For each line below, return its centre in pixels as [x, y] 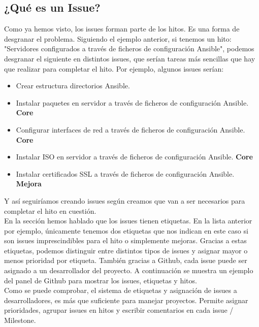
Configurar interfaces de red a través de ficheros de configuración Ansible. [131, 129]
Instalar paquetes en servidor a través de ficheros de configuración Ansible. [132, 102]
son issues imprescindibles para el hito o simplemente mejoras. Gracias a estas [125, 240]
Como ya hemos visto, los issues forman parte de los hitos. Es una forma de [122, 29]
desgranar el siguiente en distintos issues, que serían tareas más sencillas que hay [130, 58]
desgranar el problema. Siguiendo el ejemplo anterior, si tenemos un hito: [118, 38]
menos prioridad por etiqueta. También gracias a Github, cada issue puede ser [126, 260]
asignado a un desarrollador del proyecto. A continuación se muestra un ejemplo [129, 270]
